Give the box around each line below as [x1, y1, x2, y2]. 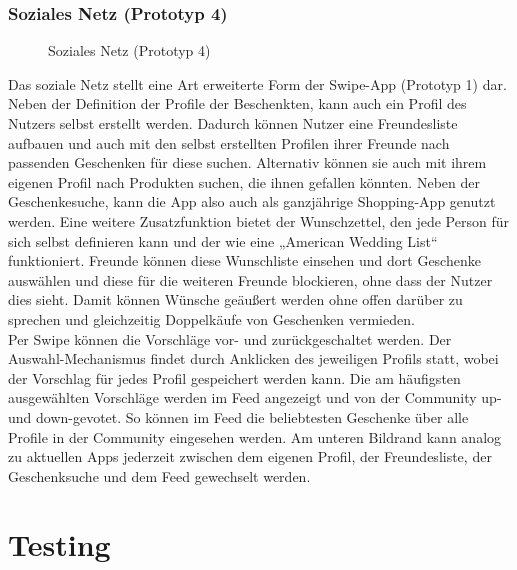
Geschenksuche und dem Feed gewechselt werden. [8, 465, 311, 486]
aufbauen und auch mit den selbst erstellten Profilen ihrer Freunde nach [8, 132, 450, 153]
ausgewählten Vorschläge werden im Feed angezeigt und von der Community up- [8, 387, 502, 408]
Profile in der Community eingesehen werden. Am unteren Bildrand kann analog [8, 426, 502, 447]
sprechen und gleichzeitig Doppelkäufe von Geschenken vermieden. [8, 308, 415, 329]
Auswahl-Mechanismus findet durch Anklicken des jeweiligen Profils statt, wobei [8, 348, 499, 369]
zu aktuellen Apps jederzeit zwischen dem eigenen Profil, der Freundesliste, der [8, 446, 492, 467]
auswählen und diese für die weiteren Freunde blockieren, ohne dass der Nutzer [8, 269, 493, 290]
